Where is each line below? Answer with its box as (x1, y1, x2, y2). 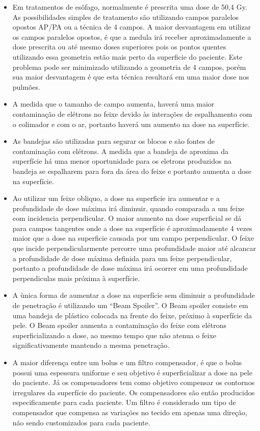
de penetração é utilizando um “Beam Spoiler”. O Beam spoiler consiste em (12, 300, 248, 311)
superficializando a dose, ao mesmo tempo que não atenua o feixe (12, 329, 217, 340)
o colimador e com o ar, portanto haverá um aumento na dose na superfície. (12, 118, 250, 129)
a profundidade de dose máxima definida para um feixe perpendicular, (12, 252, 232, 263)
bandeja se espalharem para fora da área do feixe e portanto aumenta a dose (12, 165, 252, 176)
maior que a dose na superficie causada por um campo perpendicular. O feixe (12, 233, 254, 243)
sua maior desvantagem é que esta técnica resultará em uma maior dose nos (12, 71, 249, 82)
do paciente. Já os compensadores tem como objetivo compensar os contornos (12, 377, 255, 388)
